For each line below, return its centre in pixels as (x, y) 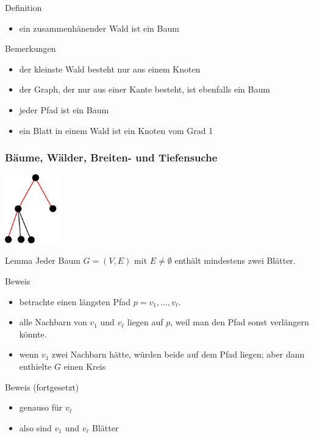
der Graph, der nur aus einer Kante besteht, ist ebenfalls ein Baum (145, 89)
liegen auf (145, 322)
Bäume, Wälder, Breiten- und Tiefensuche (111, 157)
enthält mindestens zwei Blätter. (235, 260)
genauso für (41, 407)
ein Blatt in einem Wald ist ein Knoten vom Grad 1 (116, 130)
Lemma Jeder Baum (43, 260)
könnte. (33, 334)
